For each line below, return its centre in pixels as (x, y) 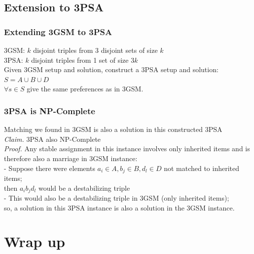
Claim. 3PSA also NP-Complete (53, 139)
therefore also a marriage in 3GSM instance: (71, 158)
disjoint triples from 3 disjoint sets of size (95, 50)
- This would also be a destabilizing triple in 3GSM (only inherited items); (117, 198)
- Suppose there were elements (50, 168)
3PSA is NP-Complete (50, 110)
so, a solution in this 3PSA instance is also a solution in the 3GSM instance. (119, 207)
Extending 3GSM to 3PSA (58, 31)
